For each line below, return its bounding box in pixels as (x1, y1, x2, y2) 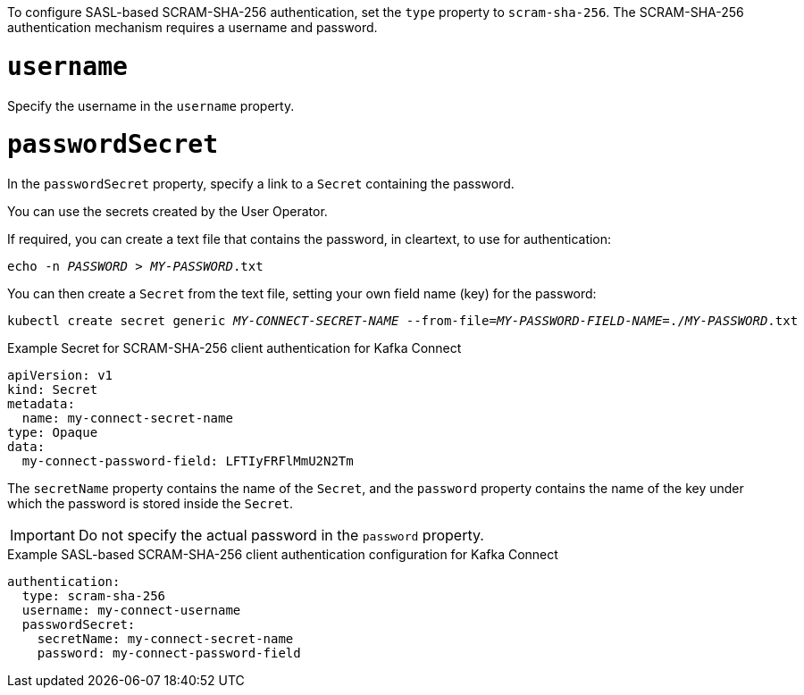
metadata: (7, 397, 75, 411)
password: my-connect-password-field (37, 646, 301, 660)
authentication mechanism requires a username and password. (7, 20, 378, 35)
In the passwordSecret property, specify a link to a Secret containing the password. (7, 176, 515, 191)
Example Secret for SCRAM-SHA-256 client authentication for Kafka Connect (7, 340, 462, 356)
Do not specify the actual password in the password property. (78, 526, 484, 544)
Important (10, 526, 75, 544)
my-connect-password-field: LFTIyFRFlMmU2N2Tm (21, 454, 354, 468)
